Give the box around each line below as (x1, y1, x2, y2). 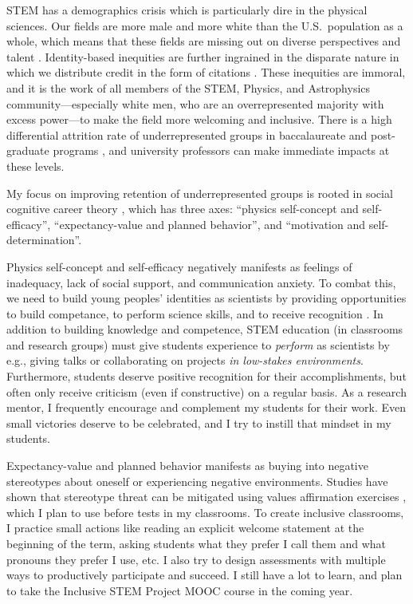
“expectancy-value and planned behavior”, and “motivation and (53, 215, 366, 232)
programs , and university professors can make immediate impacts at (53, 142, 390, 159)
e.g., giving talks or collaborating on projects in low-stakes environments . (6, 352, 364, 369)
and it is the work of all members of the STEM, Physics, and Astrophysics (6, 79, 371, 96)
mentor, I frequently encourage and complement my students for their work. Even (6, 399, 407, 416)
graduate (6, 142, 49, 159)
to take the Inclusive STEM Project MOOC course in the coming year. (6, 582, 353, 598)
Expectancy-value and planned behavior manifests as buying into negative (6, 457, 368, 474)
